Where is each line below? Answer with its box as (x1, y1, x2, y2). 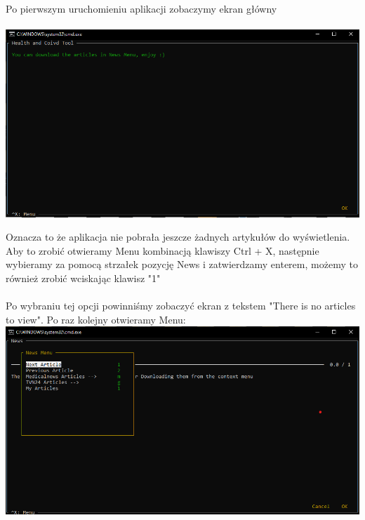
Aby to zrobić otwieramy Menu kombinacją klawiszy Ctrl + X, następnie (6, 243, 319, 258)
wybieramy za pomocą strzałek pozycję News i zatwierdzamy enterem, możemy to (6, 257, 358, 272)
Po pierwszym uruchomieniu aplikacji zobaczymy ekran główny (6, 1, 277, 15)
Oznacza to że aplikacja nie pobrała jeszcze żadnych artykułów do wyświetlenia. (6, 229, 350, 244)
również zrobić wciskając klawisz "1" (6, 271, 161, 286)
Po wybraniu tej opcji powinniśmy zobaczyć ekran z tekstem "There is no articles (6, 298, 356, 313)
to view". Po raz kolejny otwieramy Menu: (6, 312, 186, 326)
